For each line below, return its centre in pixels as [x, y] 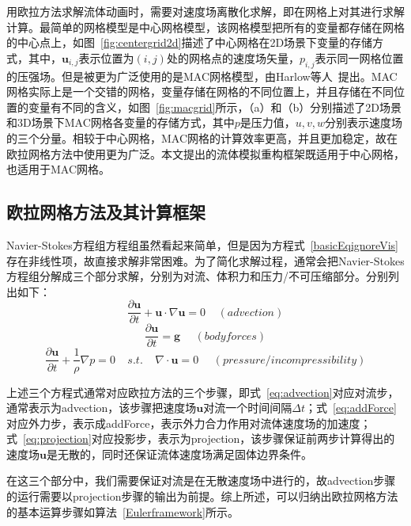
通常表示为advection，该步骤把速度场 [102, 408]
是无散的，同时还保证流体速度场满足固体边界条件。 [179, 454]
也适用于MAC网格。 [58, 169]
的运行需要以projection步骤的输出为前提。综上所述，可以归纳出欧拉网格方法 [202, 496]
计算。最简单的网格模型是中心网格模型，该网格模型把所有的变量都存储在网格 [205, 27]
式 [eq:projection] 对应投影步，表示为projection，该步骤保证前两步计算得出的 [201, 438]
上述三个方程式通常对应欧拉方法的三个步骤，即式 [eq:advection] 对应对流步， [203, 392]
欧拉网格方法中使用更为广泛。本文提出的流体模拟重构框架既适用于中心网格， [205, 153]
